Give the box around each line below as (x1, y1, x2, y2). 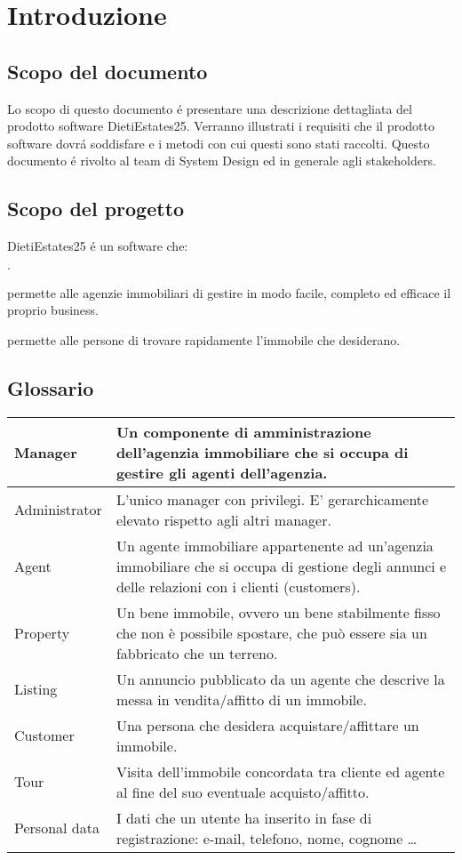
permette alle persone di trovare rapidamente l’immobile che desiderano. (7, 330, 401, 349)
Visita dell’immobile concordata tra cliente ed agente (115, 760, 445, 782)
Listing (14, 679, 58, 700)
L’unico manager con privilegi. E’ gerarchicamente (115, 488, 429, 510)
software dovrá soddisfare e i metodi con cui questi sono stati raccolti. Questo (7, 133, 430, 152)
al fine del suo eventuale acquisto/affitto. (115, 781, 370, 802)
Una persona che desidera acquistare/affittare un (115, 714, 419, 735)
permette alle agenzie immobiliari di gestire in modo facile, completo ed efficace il (7, 283, 451, 301)
